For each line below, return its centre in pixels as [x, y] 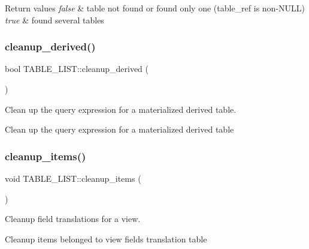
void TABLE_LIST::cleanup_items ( [73, 178]
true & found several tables [54, 19]
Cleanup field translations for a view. [73, 219]
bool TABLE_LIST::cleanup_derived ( [77, 69]
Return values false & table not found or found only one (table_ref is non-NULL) [155, 8]
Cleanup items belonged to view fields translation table [106, 238]
